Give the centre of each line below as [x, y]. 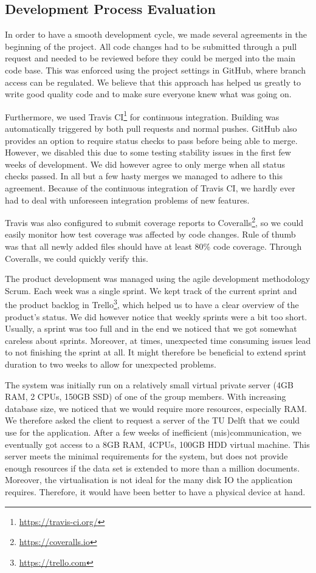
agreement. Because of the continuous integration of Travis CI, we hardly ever [150, 187]
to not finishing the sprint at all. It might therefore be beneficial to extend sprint [156, 352]
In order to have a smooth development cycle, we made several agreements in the [156, 34]
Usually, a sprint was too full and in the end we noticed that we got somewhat [151, 328]
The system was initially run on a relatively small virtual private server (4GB [149, 384]
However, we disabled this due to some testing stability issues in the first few [148, 152]
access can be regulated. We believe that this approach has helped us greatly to [153, 82]
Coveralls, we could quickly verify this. [77, 258]
